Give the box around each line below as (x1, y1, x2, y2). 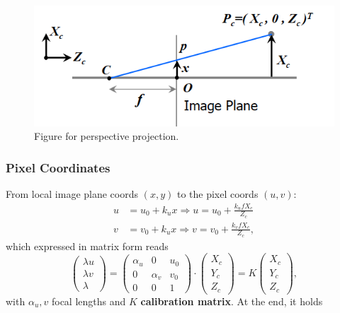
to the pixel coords (176, 187, 259, 201)
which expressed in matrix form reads (6, 238, 169, 253)
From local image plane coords (6, 187, 139, 201)
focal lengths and (51, 293, 126, 308)
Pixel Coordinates (6, 158, 110, 176)
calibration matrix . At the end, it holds (140, 293, 323, 308)
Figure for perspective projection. (34, 129, 179, 143)
